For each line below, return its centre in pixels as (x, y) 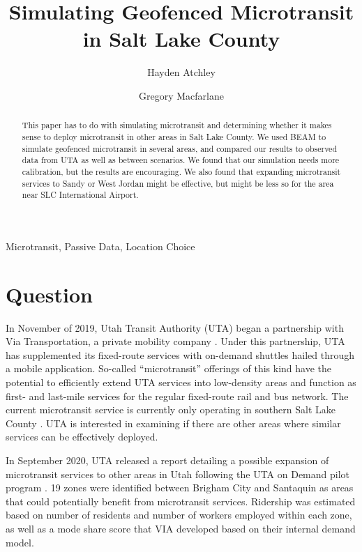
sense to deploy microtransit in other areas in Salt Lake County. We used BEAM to (174, 136)
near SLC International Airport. (80, 195)
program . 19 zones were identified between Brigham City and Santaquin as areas (180, 488)
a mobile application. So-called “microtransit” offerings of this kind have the (169, 368)
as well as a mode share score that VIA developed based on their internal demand (181, 528)
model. (20, 542)
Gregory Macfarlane (181, 95)
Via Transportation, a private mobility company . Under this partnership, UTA (175, 341)
